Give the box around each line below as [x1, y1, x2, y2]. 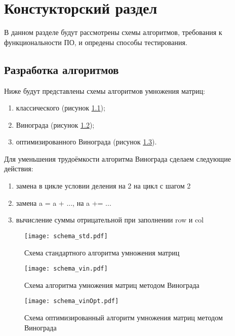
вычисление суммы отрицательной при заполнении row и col [16, 214, 204, 225]
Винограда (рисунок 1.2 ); [16, 119, 95, 130]
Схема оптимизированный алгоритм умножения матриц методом [24, 312, 223, 323]
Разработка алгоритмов [4, 61, 119, 77]
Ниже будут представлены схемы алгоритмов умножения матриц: [4, 85, 205, 96]
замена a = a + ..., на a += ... [16, 197, 111, 208]
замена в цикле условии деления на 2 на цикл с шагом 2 [16, 180, 191, 191]
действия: [4, 163, 33, 174]
